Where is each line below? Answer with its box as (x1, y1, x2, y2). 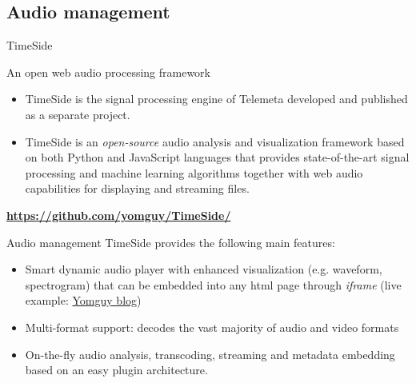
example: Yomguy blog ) (25, 292, 142, 309)
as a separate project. (25, 106, 130, 122)
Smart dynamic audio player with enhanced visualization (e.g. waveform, (25, 261, 382, 277)
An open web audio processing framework (6, 63, 210, 80)
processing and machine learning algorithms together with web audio (25, 164, 363, 181)
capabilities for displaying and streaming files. (25, 180, 250, 197)
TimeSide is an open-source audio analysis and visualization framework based (25, 133, 405, 150)
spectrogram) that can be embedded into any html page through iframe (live (25, 276, 402, 293)
